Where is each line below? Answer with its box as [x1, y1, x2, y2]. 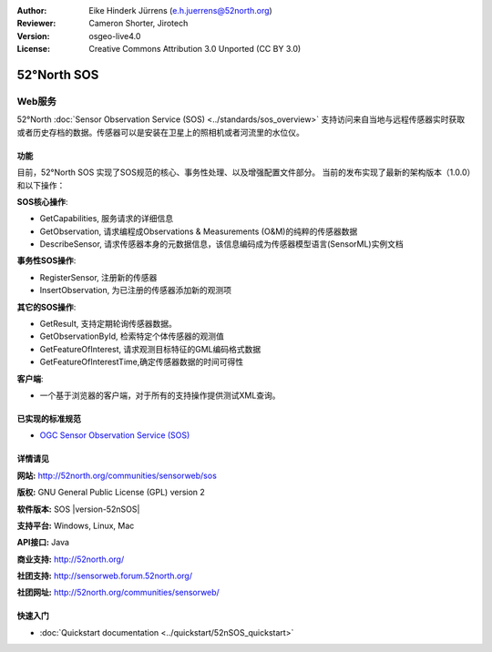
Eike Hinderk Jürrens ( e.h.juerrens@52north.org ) [88, 5, 272, 15]
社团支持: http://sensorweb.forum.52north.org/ [16, 570, 193, 582]
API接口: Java [16, 537, 70, 548]
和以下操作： [16, 179, 66, 190]
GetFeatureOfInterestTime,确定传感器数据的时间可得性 [39, 356, 244, 368]
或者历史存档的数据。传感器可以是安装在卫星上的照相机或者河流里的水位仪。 [16, 127, 304, 138]
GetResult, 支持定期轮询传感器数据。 [39, 319, 177, 330]
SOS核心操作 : [16, 196, 68, 207]
